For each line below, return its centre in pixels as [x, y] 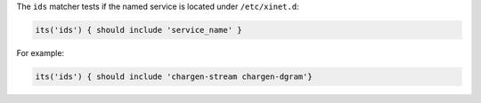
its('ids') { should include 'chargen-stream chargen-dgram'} [174, 76]
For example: [41, 52]
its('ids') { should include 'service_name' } [139, 30]
